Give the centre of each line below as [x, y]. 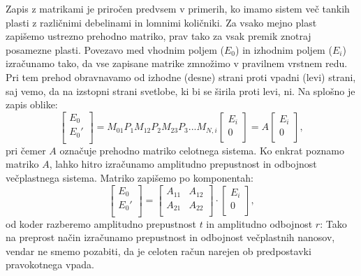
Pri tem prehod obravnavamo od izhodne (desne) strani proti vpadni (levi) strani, [181, 77]
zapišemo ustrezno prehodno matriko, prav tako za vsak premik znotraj [159, 36]
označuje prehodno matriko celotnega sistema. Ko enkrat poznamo [202, 150]
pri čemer [26, 150]
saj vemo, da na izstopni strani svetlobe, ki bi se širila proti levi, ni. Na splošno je [180, 90]
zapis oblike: [32, 104]
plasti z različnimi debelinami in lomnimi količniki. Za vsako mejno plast [161, 22]
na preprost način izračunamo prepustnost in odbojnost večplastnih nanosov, [170, 237]
